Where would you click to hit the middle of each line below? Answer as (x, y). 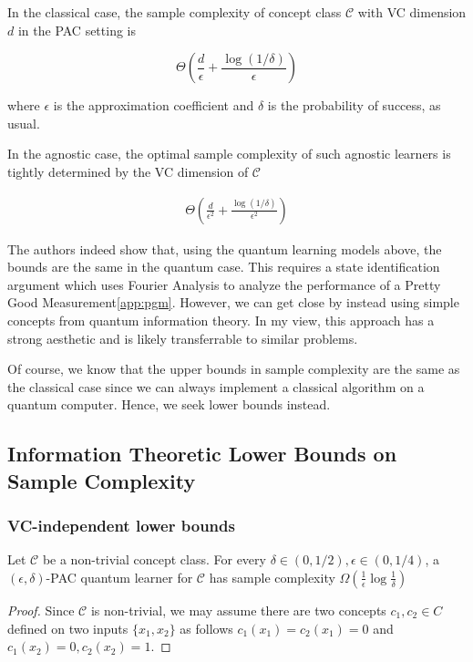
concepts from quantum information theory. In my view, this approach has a (221, 320)
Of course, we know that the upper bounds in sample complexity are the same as (234, 369)
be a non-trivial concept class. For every (154, 559)
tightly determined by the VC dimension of (128, 171)
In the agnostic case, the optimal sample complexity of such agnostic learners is (229, 154)
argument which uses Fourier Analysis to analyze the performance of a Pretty (224, 284)
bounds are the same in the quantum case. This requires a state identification (224, 267)
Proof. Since (41, 610)
